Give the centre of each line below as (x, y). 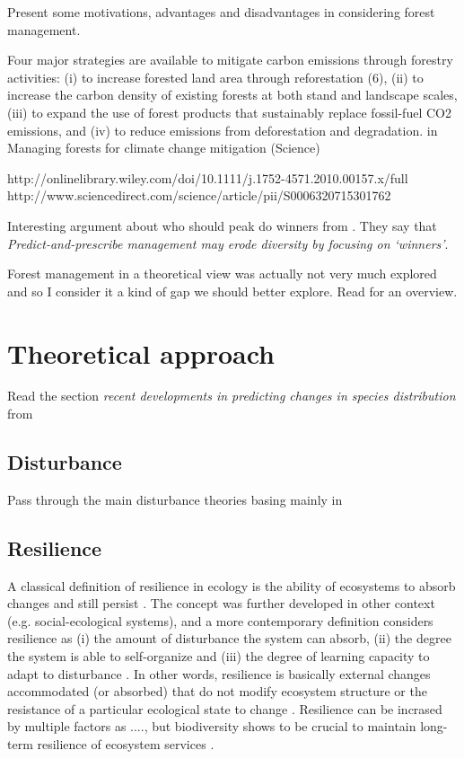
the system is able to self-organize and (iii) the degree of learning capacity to (219, 656)
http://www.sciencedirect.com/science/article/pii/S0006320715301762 (199, 195)
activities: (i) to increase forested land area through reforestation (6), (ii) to (215, 77)
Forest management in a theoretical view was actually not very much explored (222, 274)
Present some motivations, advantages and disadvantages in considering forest (221, 12)
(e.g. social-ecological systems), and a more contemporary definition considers (220, 620)
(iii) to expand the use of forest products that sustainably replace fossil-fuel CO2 (229, 112)
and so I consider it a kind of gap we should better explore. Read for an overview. (232, 291)
